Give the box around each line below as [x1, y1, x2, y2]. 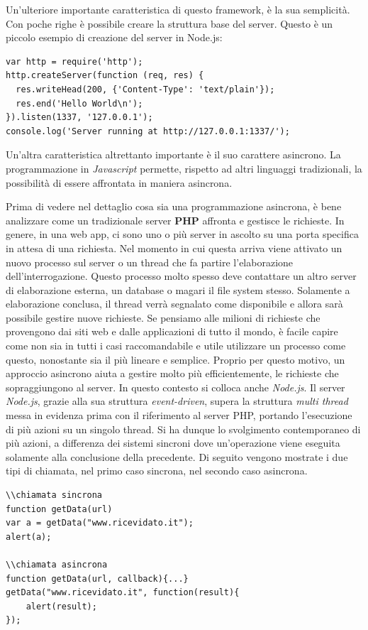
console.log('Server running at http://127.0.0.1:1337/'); [6, 126, 290, 136]
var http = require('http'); [6, 56, 143, 67]
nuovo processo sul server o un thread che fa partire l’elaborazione [6, 254, 294, 269]
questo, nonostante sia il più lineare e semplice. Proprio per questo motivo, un [6, 352, 345, 366]
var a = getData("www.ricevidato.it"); [6, 518, 194, 528]
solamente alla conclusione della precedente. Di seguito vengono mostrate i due [6, 449, 348, 464]
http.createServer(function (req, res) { [6, 70, 204, 81]
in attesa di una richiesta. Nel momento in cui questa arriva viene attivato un [6, 240, 342, 255]
